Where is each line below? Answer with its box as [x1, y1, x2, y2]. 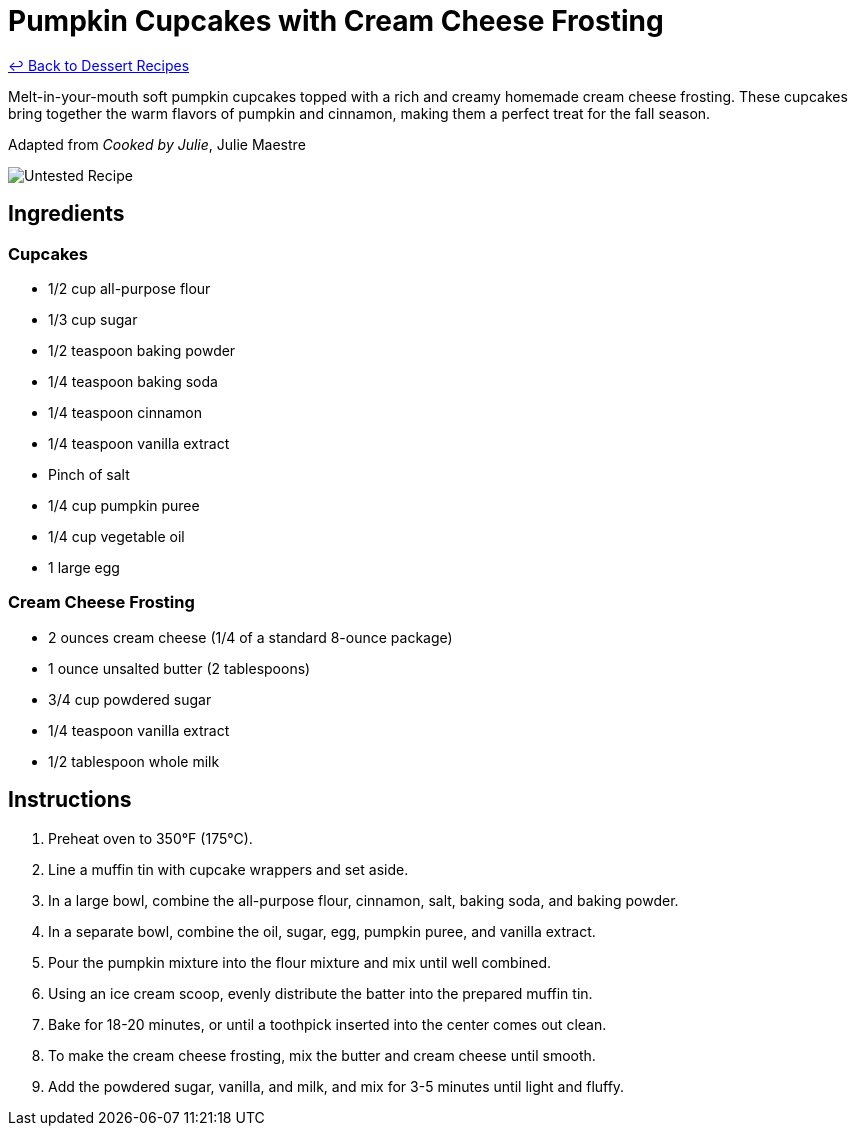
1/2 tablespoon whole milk [48, 752, 220, 770]
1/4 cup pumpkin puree [48, 496, 200, 514]
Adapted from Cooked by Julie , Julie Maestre [8, 135, 306, 153]
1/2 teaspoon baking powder [48, 341, 236, 359]
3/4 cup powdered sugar [48, 690, 212, 708]
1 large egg [48, 558, 120, 576]
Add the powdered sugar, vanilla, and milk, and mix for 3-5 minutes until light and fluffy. [48, 1077, 625, 1095]
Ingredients [8, 201, 125, 227]
